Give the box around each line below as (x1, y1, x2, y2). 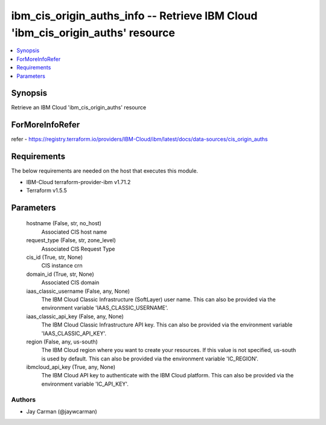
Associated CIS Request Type (41, 245, 115, 252)
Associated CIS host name (41, 228, 107, 235)
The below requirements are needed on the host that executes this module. (11, 167, 199, 174)
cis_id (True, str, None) (26, 254, 83, 261)
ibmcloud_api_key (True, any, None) (26, 363, 116, 371)
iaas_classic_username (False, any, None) (26, 287, 130, 295)
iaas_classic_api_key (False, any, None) (26, 313, 124, 320)
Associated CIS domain (41, 279, 100, 286)
